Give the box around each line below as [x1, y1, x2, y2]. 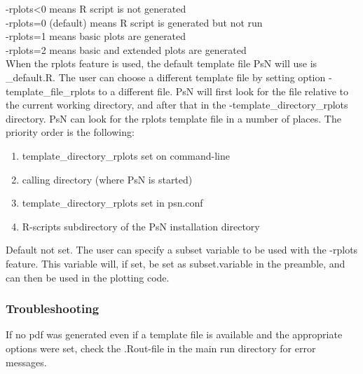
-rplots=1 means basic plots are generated [6, 29, 186, 43]
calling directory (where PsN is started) [22, 172, 193, 186]
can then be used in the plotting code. [6, 270, 170, 284]
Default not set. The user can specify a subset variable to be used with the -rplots [6, 242, 358, 257]
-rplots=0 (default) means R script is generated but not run [6, 15, 263, 29]
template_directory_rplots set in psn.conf [22, 195, 203, 210]
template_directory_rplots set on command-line [22, 148, 231, 162]
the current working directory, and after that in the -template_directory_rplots [6, 97, 348, 112]
